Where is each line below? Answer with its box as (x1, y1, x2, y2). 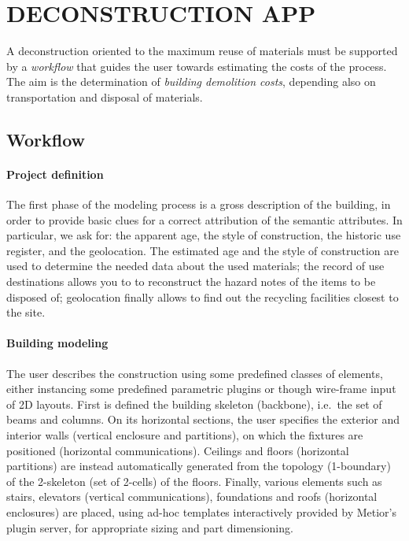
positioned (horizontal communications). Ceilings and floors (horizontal (6, 442, 349, 458)
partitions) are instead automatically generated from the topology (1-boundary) (6, 458, 391, 474)
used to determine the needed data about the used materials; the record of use (6, 258, 385, 274)
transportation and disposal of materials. (6, 88, 203, 105)
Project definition (6, 165, 104, 182)
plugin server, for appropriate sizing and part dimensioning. (6, 519, 293, 535)
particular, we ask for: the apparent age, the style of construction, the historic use (6, 227, 401, 243)
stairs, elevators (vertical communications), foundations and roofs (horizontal (6, 488, 378, 505)
